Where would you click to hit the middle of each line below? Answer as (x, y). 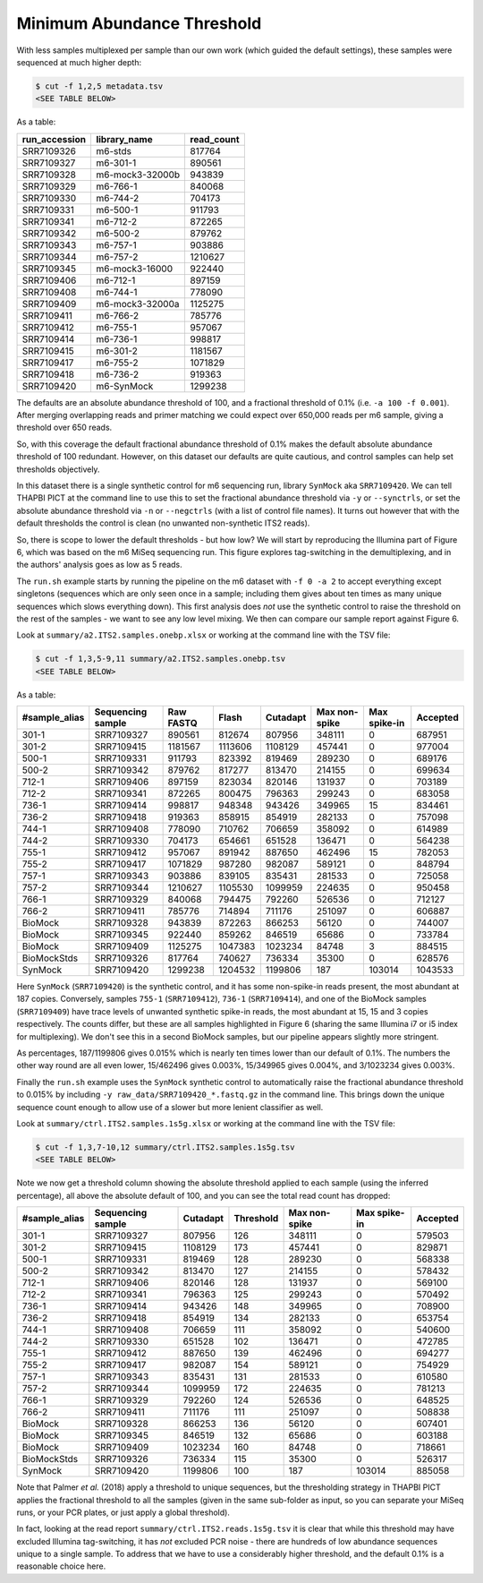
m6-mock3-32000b (138, 175)
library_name (124, 139)
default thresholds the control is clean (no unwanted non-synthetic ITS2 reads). (163, 523)
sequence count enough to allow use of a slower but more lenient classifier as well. (170, 1107)
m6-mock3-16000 (134, 269)
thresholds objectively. (58, 469)
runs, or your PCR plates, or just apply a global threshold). (123, 1512)
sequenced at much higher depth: (79, 62)
